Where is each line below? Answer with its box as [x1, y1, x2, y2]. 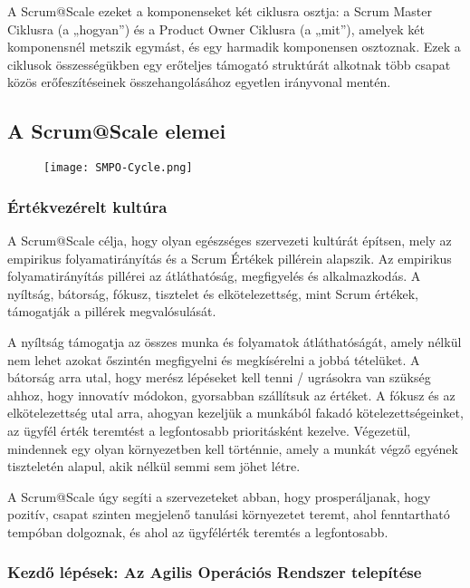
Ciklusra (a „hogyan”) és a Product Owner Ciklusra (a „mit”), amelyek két [7, 19, 426, 38]
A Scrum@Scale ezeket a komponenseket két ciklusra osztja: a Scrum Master [7, 2, 433, 20]
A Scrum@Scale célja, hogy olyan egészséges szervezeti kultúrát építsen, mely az [7, 231, 452, 250]
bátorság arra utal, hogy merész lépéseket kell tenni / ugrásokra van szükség [7, 368, 431, 387]
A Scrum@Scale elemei [7, 117, 226, 145]
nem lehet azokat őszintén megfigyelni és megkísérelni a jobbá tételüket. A [7, 350, 420, 369]
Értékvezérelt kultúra [7, 195, 168, 217]
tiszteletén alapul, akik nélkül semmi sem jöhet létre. [7, 457, 301, 476]
